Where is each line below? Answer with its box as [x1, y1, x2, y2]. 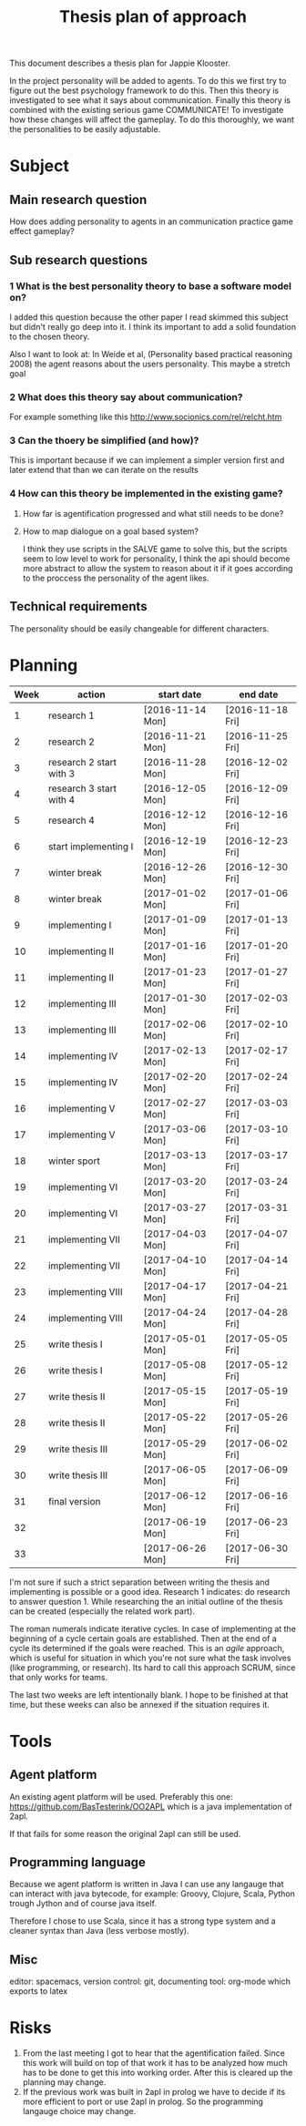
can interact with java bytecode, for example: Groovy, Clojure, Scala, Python [9, 1888, 296, 1899]
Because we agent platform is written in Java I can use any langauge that [9, 1879, 284, 1890]
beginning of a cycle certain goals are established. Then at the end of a [9, 1633, 278, 1644]
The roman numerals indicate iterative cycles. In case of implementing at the [9, 1623, 296, 1634]
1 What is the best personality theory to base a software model [9, 280, 291, 293]
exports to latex [9, 1986, 68, 1997]
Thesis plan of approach [58, 6, 248, 27]
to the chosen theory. [9, 331, 90, 342]
